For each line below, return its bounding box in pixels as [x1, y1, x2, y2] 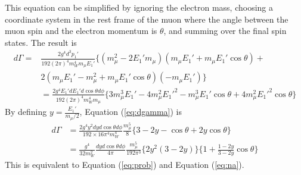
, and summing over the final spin [163, 24, 287, 37]
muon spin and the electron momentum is [5, 24, 157, 37]
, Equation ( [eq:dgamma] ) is [79, 105, 182, 118]
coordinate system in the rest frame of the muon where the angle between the [5, 12, 288, 25]
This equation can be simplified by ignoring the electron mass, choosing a [5, 1, 274, 13]
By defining [5, 105, 47, 118]
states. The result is [5, 36, 77, 48]
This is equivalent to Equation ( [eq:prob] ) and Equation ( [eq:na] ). [5, 158, 244, 171]
